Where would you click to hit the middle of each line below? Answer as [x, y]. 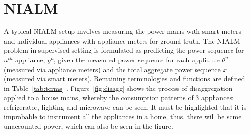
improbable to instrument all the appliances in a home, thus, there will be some [123, 116]
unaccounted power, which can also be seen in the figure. [89, 126]
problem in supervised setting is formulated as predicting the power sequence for [124, 50]
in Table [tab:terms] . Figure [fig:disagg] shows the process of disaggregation [118, 88]
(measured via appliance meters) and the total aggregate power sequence [112, 69]
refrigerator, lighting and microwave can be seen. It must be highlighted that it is [125, 107]
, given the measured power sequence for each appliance [137, 59]
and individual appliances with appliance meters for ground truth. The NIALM [122, 40]
